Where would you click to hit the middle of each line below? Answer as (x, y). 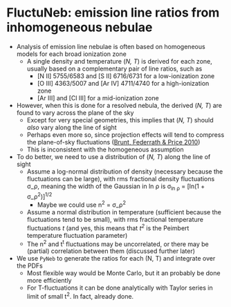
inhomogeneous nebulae (80, 27)
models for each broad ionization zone (72, 54)
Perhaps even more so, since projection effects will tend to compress (126, 134)
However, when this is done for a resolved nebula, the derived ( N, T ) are (119, 105)
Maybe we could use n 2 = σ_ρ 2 (81, 204)
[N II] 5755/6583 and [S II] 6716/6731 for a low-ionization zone (126, 76)
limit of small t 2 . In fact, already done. (80, 296)
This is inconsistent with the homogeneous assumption (105, 149)
